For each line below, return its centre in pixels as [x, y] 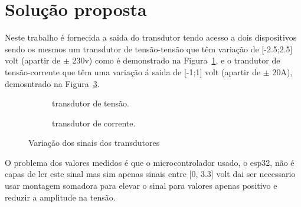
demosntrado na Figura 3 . [52, 83]
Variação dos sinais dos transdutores [94, 143]
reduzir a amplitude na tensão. [60, 197]
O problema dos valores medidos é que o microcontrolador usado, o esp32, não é [150, 162]
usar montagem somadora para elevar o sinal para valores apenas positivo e [141, 186]
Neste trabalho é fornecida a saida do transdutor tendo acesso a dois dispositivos [151, 37]
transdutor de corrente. [94, 123]
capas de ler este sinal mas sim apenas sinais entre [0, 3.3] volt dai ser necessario [150, 174]
